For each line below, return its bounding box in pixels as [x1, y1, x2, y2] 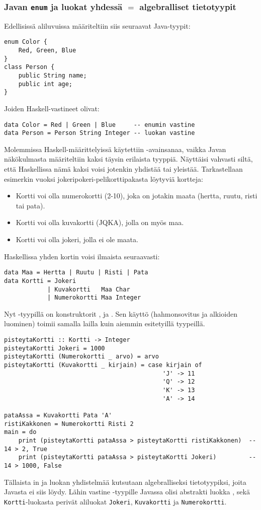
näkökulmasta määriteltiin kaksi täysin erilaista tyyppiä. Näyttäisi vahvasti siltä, [4, 154, 253, 164]
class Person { [4, 63, 55, 71]
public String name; [18, 72, 87, 79]
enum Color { [4, 38, 47, 46]
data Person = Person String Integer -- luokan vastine [4, 129, 195, 137]
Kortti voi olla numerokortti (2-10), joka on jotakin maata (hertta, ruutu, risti [16, 190, 257, 201]
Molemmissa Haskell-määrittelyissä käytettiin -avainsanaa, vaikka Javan [4, 143, 226, 154]
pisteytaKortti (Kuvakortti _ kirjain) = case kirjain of [4, 361, 202, 369]
